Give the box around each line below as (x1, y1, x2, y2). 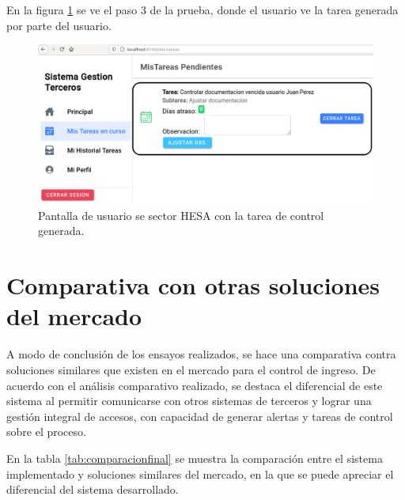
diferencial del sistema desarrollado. (6, 481, 179, 498)
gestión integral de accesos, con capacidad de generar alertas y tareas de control (6, 407, 393, 424)
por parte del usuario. (6, 17, 112, 33)
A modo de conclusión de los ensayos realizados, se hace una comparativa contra (6, 346, 396, 362)
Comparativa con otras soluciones (6, 269, 380, 301)
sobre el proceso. (6, 423, 86, 440)
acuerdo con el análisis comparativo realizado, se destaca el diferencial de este (6, 377, 383, 393)
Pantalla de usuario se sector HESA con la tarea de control (38, 206, 324, 223)
